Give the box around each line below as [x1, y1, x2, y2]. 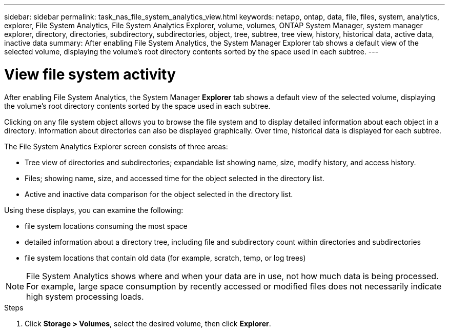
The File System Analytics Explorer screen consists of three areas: [4, 142, 228, 151]
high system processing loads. [26, 291, 144, 302]
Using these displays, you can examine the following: [4, 205, 183, 214]
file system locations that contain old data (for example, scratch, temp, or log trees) [25, 253, 306, 262]
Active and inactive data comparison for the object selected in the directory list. [25, 189, 293, 199]
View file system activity [4, 65, 176, 83]
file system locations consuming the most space [25, 221, 188, 230]
